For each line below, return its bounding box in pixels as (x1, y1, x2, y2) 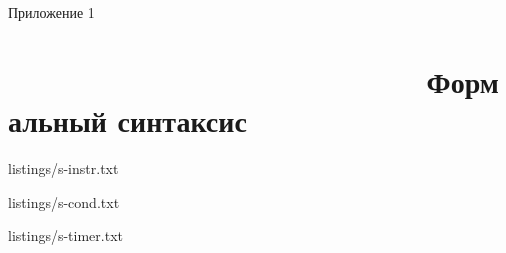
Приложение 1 (8, 2, 95, 22)
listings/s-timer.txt (8, 225, 123, 246)
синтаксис (117, 99, 247, 140)
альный (8, 99, 107, 140)
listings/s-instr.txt (8, 157, 119, 178)
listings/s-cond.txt (8, 191, 120, 212)
